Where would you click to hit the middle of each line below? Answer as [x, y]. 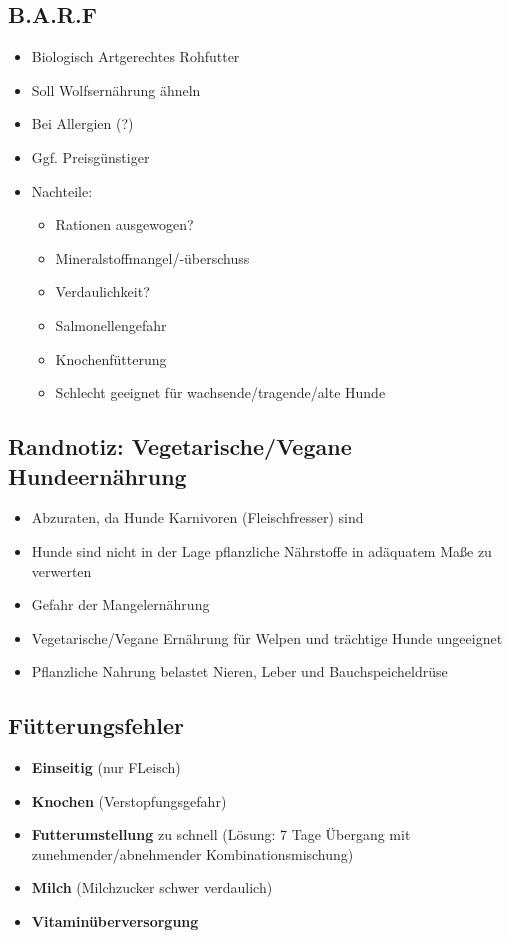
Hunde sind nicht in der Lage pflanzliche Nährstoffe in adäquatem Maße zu [261, 550]
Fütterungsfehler [96, 725]
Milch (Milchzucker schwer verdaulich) [152, 887]
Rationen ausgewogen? [124, 224]
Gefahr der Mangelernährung [120, 604]
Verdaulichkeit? [102, 291]
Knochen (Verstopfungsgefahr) [129, 800]
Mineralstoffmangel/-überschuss [152, 257]
